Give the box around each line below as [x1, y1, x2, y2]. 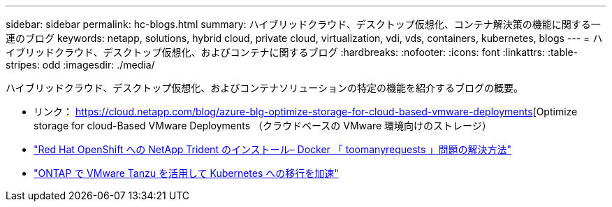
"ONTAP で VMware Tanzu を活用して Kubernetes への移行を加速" [34, 167, 339, 179]
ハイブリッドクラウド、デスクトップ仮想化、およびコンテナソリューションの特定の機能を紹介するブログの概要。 [6, 82, 523, 94]
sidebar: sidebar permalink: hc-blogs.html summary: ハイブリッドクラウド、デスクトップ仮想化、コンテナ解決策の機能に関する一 [6, 18, 601, 30]
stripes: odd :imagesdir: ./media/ [6, 59, 155, 71]
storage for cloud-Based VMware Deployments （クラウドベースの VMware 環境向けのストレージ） [34, 120, 492, 131]
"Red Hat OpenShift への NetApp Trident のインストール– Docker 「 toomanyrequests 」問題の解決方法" [34, 143, 511, 155]
